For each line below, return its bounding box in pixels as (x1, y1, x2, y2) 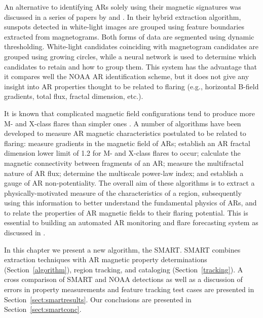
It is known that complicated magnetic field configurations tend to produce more (4, 108, 255, 118)
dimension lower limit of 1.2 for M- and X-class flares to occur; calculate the (4, 148, 241, 158)
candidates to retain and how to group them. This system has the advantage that (4, 61, 257, 72)
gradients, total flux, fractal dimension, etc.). (4, 91, 143, 101)
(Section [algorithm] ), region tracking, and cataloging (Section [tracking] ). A (4, 264, 243, 274)
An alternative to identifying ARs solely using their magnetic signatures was (4, 2, 241, 12)
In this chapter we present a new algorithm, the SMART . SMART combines (4, 244, 241, 255)
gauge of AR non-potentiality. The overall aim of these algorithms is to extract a (4, 178, 255, 188)
